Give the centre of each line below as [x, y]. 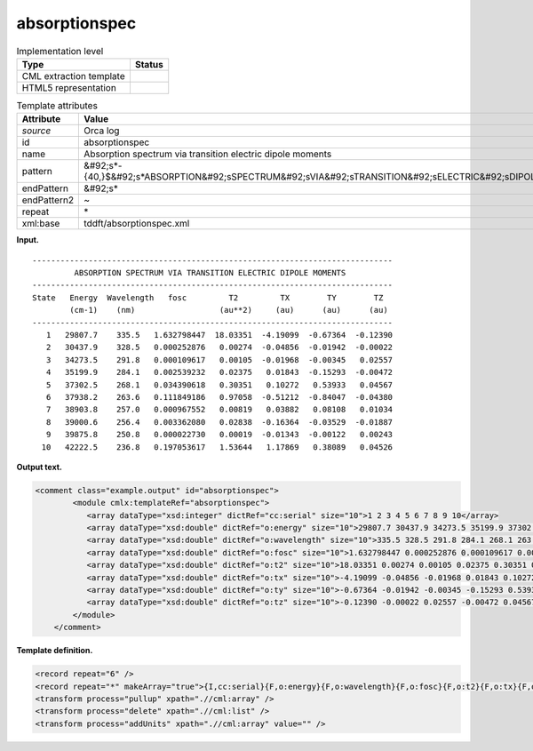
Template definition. [55, 651]
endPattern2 [48, 200]
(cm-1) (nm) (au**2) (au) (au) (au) [229, 310]
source [36, 131]
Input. [28, 240]
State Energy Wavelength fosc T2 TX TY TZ [208, 297]
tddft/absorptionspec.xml [137, 224]
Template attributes [57, 106]
